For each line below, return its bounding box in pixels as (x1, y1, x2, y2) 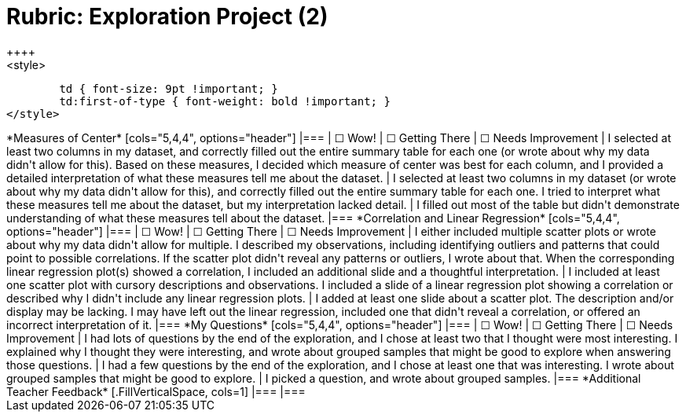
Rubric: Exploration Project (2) (6, 3, 328, 30)
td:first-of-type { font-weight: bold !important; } (59, 94, 391, 108)
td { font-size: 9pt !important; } (59, 82, 278, 95)
